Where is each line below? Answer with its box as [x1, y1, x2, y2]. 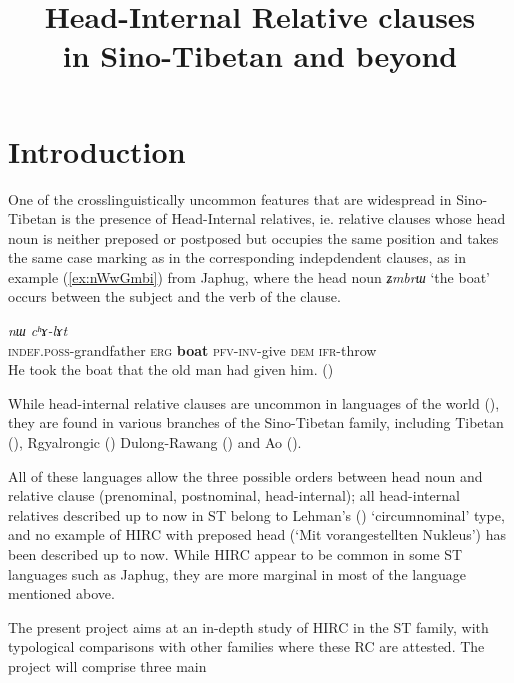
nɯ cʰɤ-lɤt [8, 320, 68, 341]
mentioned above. [8, 583, 115, 604]
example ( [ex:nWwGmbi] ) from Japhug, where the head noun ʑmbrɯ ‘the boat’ [8, 266, 490, 287]
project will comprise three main [8, 655, 207, 676]
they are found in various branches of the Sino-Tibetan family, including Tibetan [8, 412, 504, 433]
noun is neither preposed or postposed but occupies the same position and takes [8, 227, 499, 248]
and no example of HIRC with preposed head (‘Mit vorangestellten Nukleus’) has [8, 524, 506, 545]
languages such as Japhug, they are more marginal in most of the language [8, 563, 466, 584]
